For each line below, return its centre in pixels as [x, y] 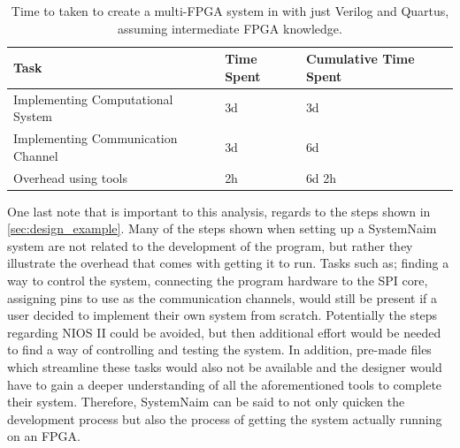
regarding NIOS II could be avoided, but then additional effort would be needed [224, 332]
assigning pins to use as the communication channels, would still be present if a [222, 297]
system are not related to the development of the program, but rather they [210, 245]
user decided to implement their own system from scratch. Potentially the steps [222, 315]
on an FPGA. [44, 436]
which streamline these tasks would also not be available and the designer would [225, 366]
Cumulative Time [360, 59]
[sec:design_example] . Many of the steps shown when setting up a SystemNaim [222, 228]
